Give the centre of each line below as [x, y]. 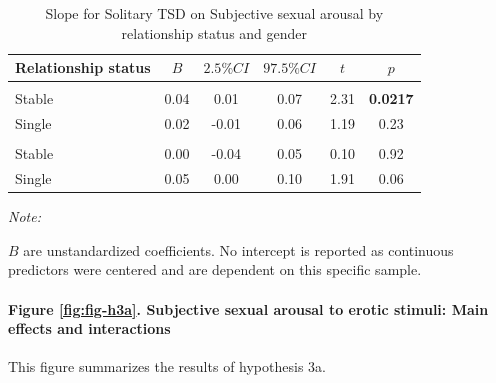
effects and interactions [89, 328]
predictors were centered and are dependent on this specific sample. [215, 269]
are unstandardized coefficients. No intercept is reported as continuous [238, 249]
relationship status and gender [214, 32]
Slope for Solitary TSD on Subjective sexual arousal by [214, 13]
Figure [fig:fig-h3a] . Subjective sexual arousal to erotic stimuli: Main [248, 308]
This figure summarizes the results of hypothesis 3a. [167, 366]
